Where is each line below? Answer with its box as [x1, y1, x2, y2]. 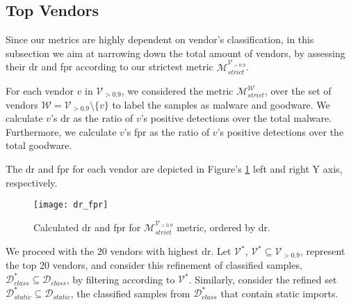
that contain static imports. [220, 286, 338, 300]
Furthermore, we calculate [6, 124, 117, 139]
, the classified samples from [70, 286, 190, 300]
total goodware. [6, 138, 72, 152]
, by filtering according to [66, 272, 175, 286]
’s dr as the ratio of [51, 111, 133, 125]
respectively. [6, 175, 58, 189]
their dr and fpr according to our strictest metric [6, 59, 213, 74]
